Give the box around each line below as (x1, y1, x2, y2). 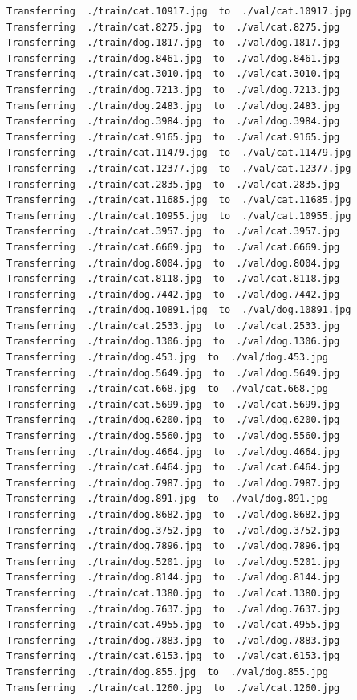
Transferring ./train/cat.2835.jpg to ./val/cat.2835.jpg (6, 178, 340, 190)
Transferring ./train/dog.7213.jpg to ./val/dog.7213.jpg (6, 83, 340, 96)
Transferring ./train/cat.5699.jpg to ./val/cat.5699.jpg (6, 398, 340, 410)
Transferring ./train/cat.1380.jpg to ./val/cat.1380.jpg (6, 587, 340, 599)
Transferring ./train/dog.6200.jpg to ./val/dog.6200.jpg (6, 414, 340, 426)
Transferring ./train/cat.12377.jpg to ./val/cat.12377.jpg (6, 162, 351, 174)
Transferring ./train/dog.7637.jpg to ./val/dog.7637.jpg (6, 603, 340, 615)
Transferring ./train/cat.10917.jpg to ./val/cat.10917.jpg (6, 6, 351, 17)
